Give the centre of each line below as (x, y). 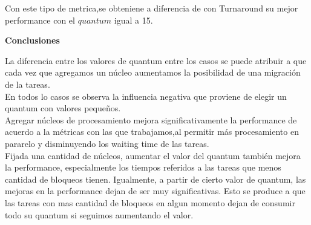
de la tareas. (28, 84)
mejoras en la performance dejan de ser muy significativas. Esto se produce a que (155, 191)
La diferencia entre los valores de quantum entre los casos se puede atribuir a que (156, 60)
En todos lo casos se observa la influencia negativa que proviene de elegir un (146, 96)
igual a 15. (133, 20)
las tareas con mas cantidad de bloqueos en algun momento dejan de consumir (150, 202)
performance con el (40, 20)
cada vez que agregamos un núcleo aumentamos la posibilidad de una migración (153, 72)
